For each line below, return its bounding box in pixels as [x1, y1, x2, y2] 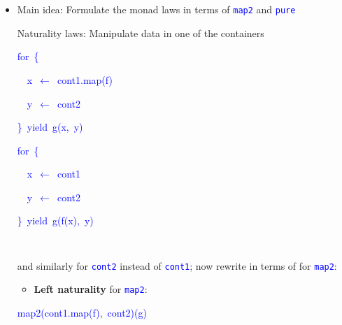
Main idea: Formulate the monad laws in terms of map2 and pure [17, 2, 296, 16]
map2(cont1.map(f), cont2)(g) [17, 305, 147, 320]
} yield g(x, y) [17, 120, 83, 134]
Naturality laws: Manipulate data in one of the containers [17, 25, 264, 40]
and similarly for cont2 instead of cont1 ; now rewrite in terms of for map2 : [17, 258, 337, 273]
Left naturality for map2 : [34, 282, 148, 296]
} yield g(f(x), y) [17, 213, 94, 228]
